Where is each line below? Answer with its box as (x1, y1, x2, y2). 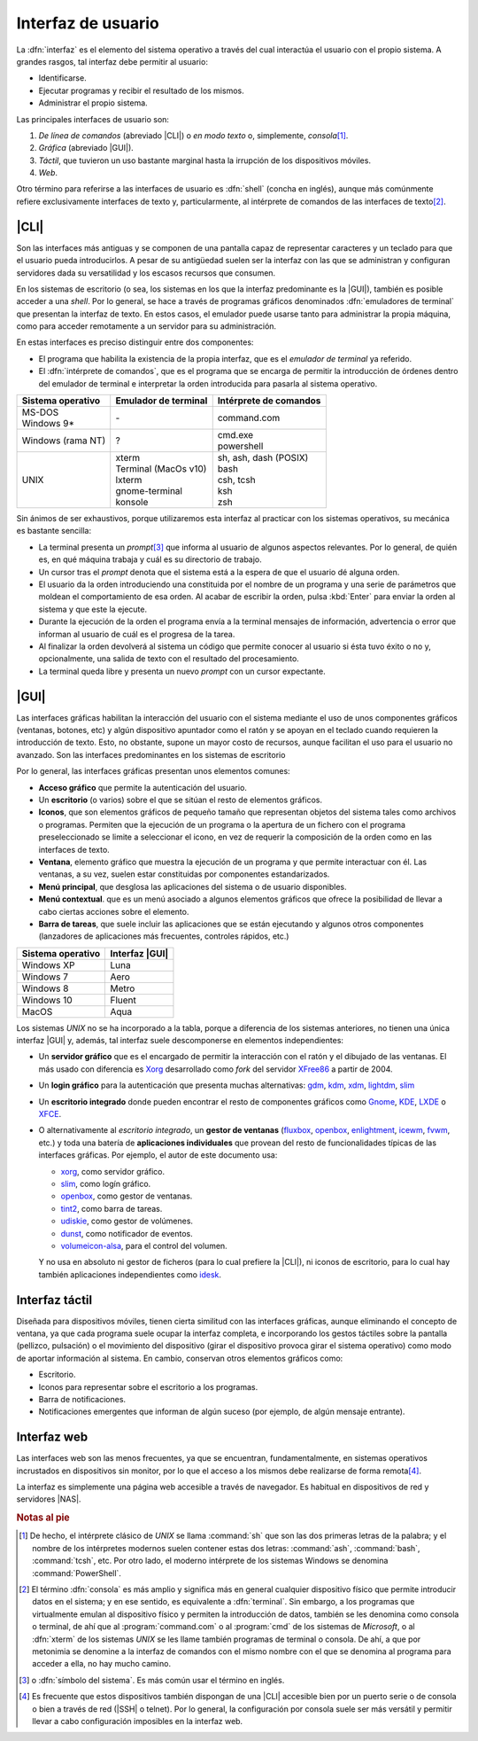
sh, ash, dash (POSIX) (217, 452, 309, 465)
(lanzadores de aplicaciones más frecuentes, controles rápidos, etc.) (38, 931, 289, 941)
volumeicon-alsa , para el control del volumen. (60, 1240, 227, 1251)
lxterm (115, 474, 143, 487)
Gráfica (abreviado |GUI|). (38, 143, 135, 153)
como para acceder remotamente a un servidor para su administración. (16, 321, 277, 332)
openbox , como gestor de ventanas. (60, 1191, 193, 1201)
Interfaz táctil (16, 1292, 93, 1308)
